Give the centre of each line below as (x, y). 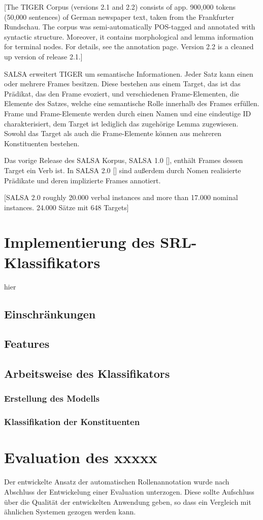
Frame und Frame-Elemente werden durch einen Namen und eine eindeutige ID (128, 113)
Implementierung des (79, 242)
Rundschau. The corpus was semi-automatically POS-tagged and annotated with (130, 27)
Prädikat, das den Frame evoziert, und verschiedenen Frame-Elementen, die (122, 93)
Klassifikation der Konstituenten (72, 422)
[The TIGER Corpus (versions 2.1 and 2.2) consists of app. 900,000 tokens (120, 7)
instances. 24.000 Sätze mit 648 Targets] (67, 207)
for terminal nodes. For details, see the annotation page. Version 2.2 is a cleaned (129, 46)
